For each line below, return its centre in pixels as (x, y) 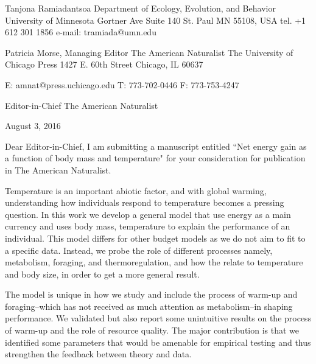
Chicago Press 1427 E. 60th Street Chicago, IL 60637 (104, 64)
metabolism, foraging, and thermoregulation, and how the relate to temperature (154, 262)
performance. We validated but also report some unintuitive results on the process (158, 318)
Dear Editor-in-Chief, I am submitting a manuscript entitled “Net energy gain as (156, 146)
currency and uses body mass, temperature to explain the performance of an (148, 226)
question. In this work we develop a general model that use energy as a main (148, 214)
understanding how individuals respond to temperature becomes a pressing (145, 202)
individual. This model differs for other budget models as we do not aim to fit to (155, 238)
